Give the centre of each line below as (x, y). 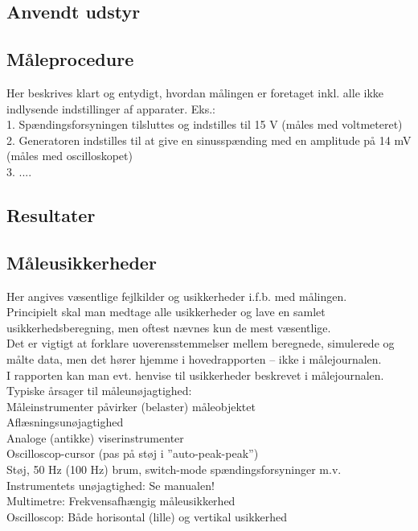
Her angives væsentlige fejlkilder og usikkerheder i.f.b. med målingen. (177, 296)
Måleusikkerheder (82, 262)
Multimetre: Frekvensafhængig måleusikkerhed (121, 501)
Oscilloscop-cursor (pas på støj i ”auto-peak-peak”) (133, 453)
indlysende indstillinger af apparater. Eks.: (111, 108)
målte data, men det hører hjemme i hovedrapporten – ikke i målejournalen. (194, 358)
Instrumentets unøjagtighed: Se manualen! (111, 485)
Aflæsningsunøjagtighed (65, 422)
